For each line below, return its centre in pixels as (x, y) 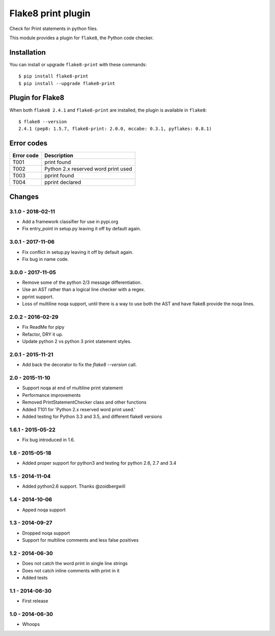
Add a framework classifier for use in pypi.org (70, 221)
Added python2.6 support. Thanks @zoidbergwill (74, 486)
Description (59, 155)
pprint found (59, 176)
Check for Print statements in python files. (54, 29)
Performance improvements (51, 395)
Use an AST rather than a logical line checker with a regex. (84, 289)
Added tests (35, 578)
